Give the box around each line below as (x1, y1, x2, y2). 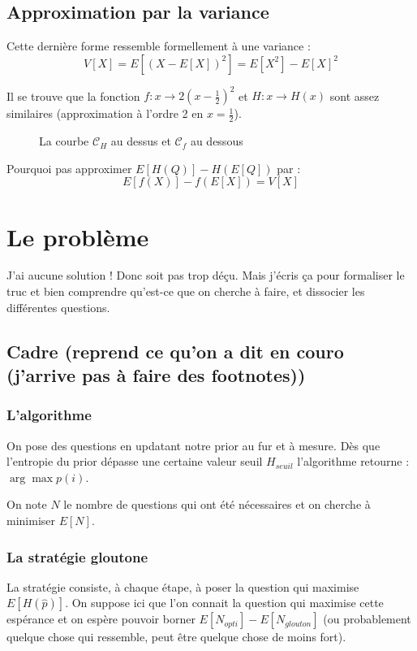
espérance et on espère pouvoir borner (6, 610, 196, 627)
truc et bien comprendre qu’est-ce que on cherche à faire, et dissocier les (6, 283, 365, 300)
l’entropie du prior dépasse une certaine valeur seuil (6, 453, 263, 470)
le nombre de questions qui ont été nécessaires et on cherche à (63, 496, 371, 513)
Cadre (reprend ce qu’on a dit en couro (6, 338, 344, 363)
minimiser (6, 511, 56, 528)
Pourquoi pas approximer (6, 159, 132, 176)
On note (6, 496, 47, 513)
